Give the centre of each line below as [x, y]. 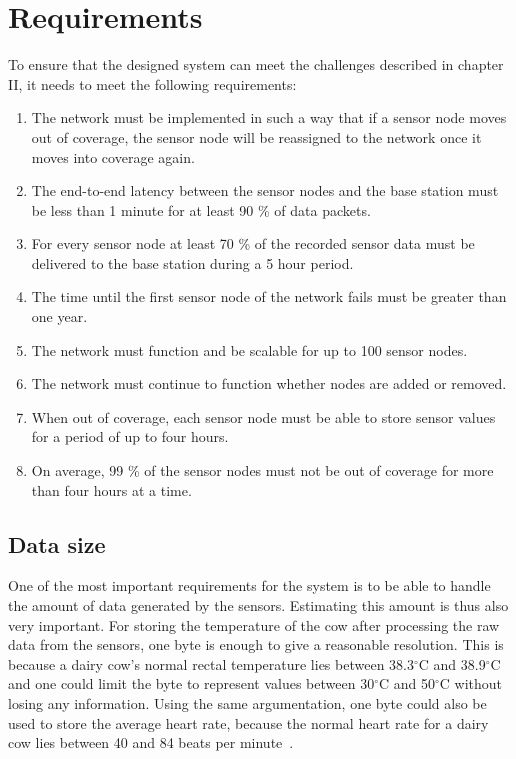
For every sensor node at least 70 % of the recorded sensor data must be [253, 243]
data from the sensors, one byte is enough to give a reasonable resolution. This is [256, 644]
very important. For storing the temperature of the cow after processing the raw [254, 624]
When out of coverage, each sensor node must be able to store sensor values [263, 416]
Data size [57, 543]
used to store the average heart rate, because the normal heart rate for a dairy [248, 722]
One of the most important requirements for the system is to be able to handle [249, 585]
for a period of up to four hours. [130, 436]
